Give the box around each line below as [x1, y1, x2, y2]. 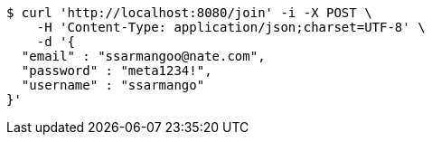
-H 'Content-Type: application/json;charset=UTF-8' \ [36, 20, 426, 34]
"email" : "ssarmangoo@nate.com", [21, 49, 266, 63]
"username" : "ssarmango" [21, 78, 205, 92]
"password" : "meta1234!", [21, 63, 212, 78]
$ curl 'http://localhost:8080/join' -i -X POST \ [6, 5, 372, 20]
